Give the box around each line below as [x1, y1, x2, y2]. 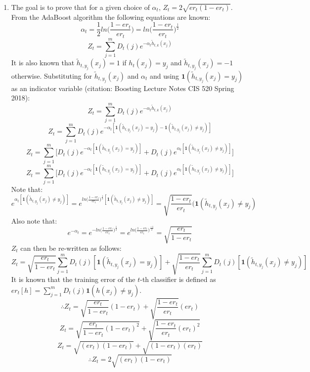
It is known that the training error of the [11, 274, 135, 284]
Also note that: [11, 215, 57, 226]
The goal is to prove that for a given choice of [11, 2, 150, 12]
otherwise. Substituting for [11, 70, 92, 81]
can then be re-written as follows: [20, 242, 122, 253]
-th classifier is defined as [140, 274, 216, 284]
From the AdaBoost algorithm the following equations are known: [11, 11, 211, 22]
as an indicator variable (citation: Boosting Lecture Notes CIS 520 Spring [11, 83, 234, 93]
